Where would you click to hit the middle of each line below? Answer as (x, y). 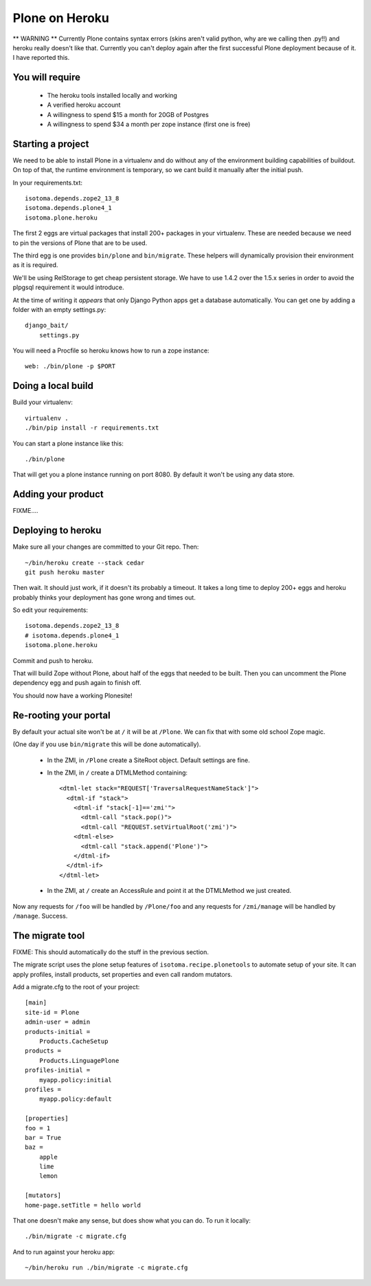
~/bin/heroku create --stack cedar (85, 562)
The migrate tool (49, 935)
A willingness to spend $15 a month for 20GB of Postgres (128, 114)
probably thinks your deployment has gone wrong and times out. (104, 597)
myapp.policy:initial (76, 1080)
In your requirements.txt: (47, 182)
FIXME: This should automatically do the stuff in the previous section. (111, 952)
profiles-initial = (58, 1070)
